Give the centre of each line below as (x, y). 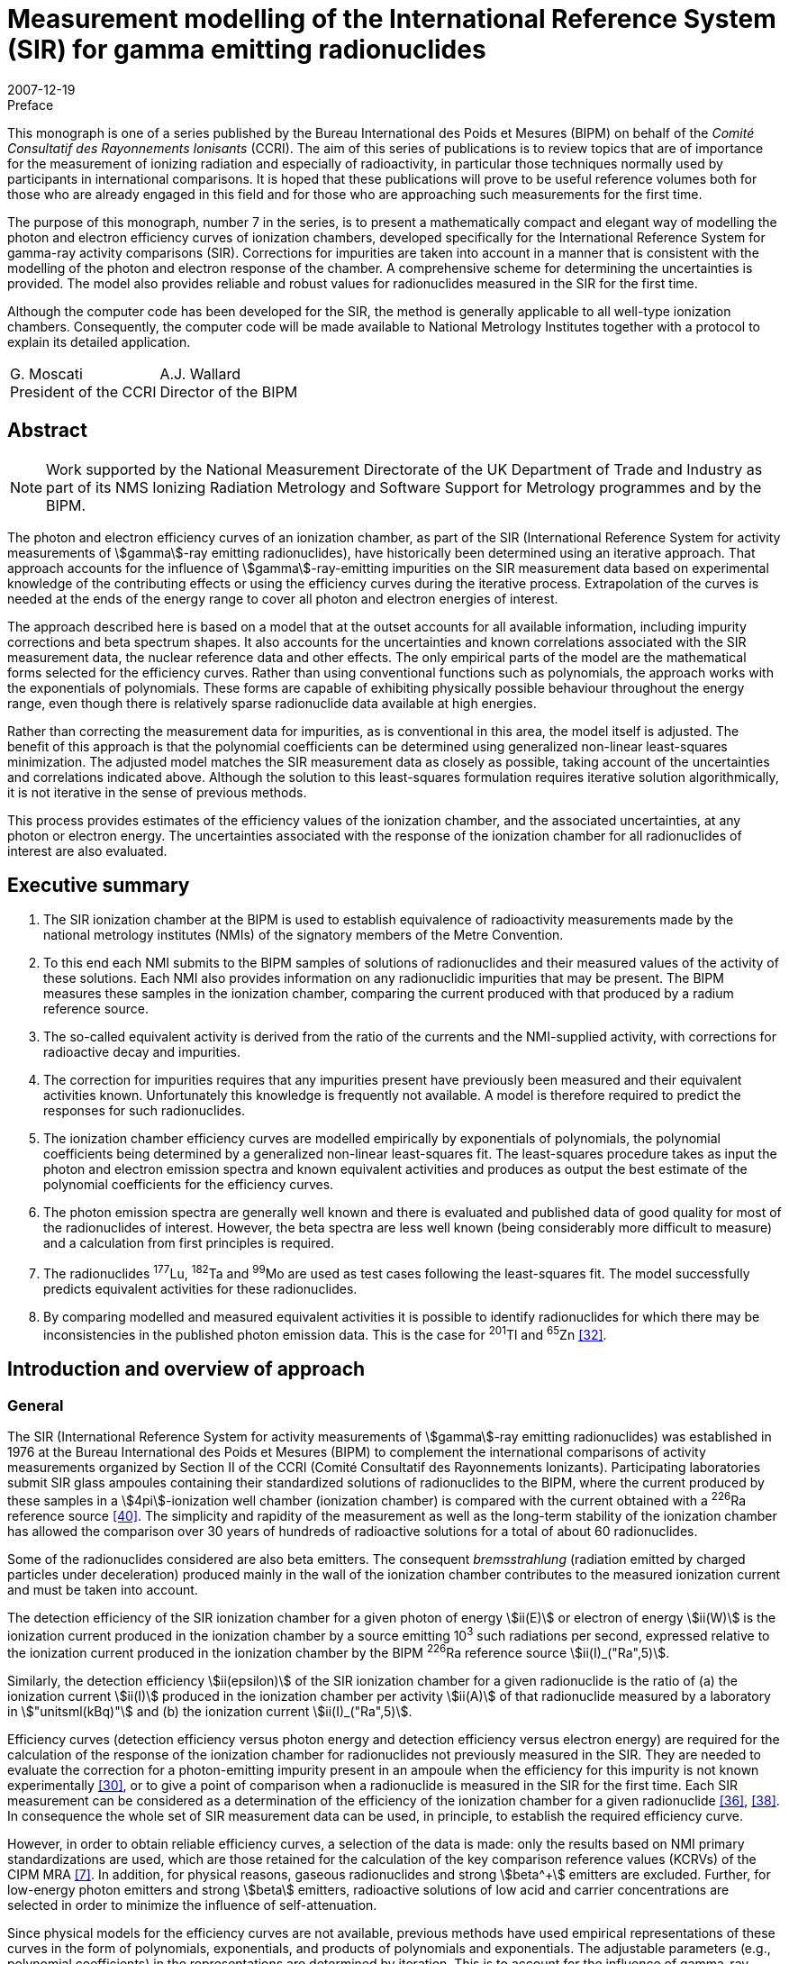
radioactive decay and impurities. (142, 1052)
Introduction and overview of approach (186, 1369)
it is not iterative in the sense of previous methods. (157, 792)
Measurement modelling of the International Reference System (392, 19)
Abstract (47, 431)
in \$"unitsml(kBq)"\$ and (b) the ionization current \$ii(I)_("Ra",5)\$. (210, 1711)
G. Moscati (46, 373)
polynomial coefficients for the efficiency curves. (189, 1185)
